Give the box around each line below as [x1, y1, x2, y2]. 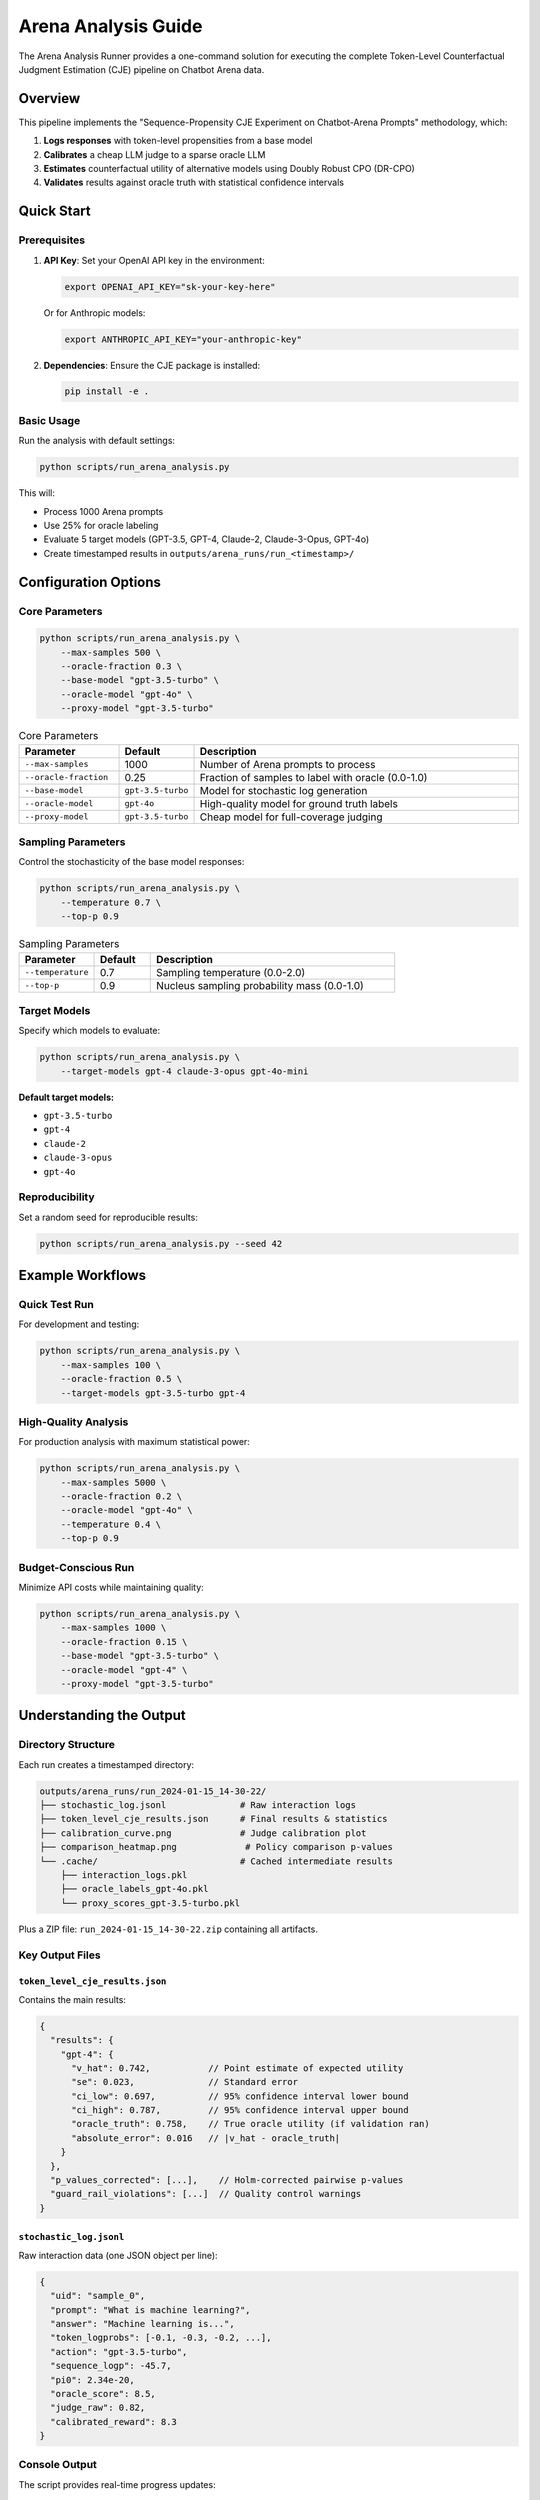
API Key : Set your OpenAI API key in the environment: [43, 254, 265, 266]
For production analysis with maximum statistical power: [18, 1436, 250, 1448]
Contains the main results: [18, 1993, 127, 2005]
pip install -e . [64, 386, 150, 397]
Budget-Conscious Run [18, 1560, 135, 1574]
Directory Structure [18, 1738, 115, 1752]
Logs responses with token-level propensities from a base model [43, 135, 313, 147]
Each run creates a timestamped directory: [18, 1758, 195, 1770]
